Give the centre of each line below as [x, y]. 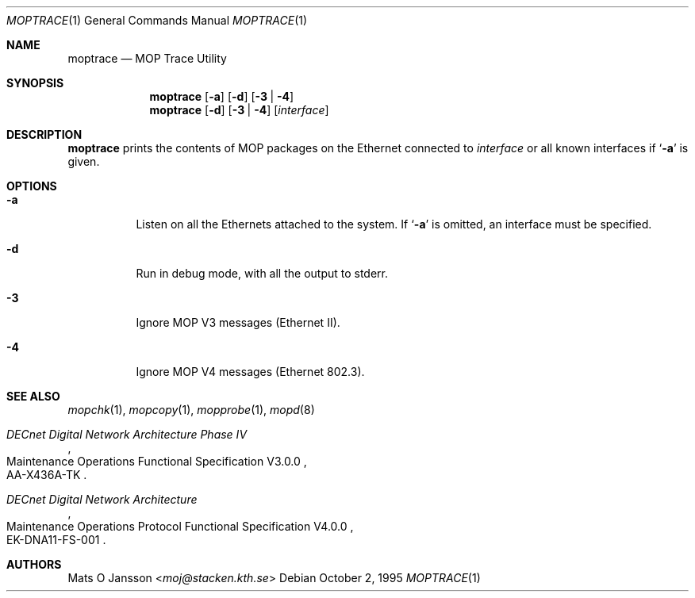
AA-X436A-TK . [47, 475]
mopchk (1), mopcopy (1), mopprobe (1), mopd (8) [191, 410]
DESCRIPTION [44, 134]
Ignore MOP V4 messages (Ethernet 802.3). [250, 372]
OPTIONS [32, 186]
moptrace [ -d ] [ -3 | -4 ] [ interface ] [239, 110]
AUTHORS [34, 564]
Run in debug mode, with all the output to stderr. [262, 273]
